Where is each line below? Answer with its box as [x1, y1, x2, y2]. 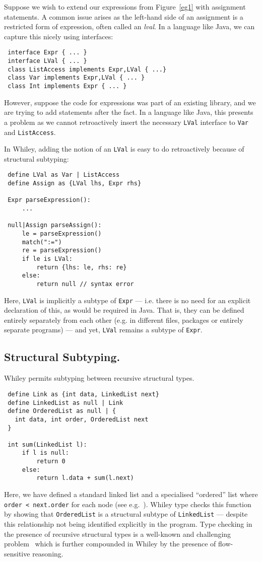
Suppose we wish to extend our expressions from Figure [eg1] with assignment [4, 2, 246, 12]
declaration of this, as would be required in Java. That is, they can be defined [4, 305, 244, 315]
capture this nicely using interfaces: [4, 31, 113, 41]
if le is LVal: [22, 255, 73, 262]
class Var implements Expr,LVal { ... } [8, 74, 145, 82]
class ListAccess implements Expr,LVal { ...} [8, 65, 167, 73]
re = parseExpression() [22, 247, 102, 254]
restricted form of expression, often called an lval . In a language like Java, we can [4, 21, 255, 32]
